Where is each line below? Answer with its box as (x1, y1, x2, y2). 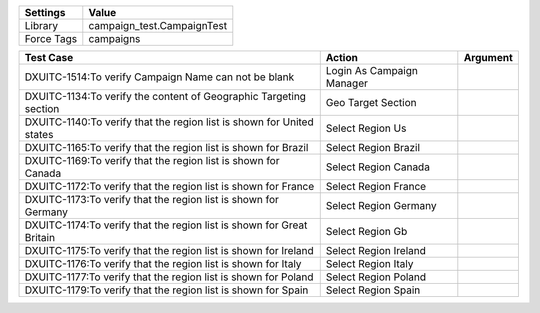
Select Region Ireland (325, 244, 427, 257)
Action (325, 51, 359, 64)
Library (24, 19, 59, 32)
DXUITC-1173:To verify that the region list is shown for (24, 193, 280, 206)
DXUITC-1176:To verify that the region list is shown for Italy (24, 257, 302, 270)
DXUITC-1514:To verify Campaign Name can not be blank (24, 70, 295, 84)
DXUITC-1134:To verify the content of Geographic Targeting (24, 90, 307, 103)
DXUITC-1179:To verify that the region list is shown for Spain (24, 283, 309, 297)
